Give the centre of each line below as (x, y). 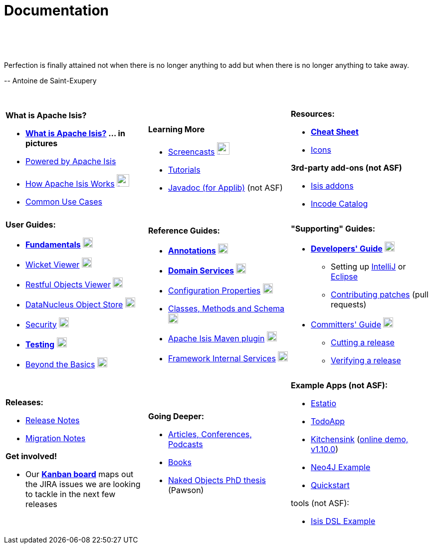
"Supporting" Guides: (333, 228)
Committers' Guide (346, 324)
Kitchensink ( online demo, (359, 439)
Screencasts (191, 152)
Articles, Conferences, (210, 434)
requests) (348, 304)
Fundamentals (53, 244)
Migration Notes (56, 438)
